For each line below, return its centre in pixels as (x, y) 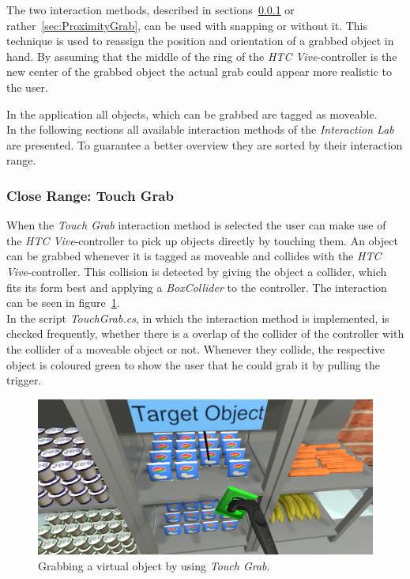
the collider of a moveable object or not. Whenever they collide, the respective (196, 348)
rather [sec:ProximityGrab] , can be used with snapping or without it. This (187, 25)
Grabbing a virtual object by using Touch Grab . (154, 565)
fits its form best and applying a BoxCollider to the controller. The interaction (197, 287)
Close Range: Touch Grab (90, 195)
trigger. (24, 380)
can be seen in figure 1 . (63, 303)
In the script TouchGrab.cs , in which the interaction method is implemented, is (198, 318)
